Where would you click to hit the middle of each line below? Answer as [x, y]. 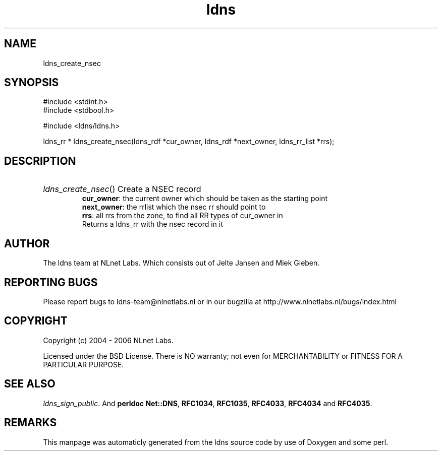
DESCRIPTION [40, 161]
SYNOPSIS [32, 83]
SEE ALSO [30, 384]
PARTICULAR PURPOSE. [84, 364]
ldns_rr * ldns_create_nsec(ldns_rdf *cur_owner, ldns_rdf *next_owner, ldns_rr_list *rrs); [189, 142]
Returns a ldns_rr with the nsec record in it [152, 224]
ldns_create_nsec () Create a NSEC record [122, 189]
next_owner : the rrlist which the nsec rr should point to [174, 207]
